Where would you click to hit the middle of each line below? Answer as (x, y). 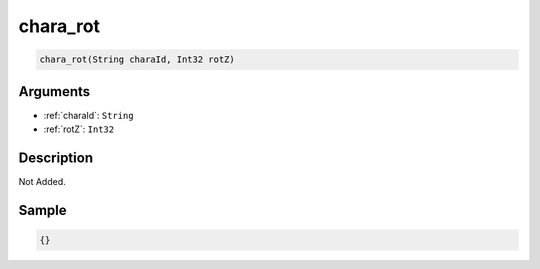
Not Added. (42, 181)
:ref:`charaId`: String (88, 115)
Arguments (54, 91)
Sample (42, 210)
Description (56, 157)
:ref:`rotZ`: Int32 (79, 129)
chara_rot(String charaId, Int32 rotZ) (137, 59)
